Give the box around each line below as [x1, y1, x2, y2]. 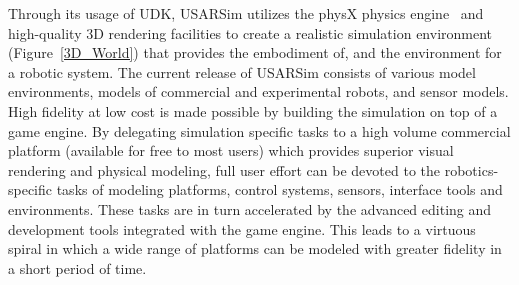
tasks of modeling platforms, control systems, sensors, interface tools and [56, 179, 503, 200]
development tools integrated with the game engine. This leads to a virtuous [8, 218, 476, 239]
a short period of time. [8, 257, 147, 278]
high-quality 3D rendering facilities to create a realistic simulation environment [8, 22, 493, 43]
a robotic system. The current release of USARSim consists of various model [8, 61, 476, 82]
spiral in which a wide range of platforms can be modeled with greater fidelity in [8, 238, 502, 259]
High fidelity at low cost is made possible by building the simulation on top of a [8, 100, 498, 121]
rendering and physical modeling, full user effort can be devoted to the [8, 159, 440, 180]
